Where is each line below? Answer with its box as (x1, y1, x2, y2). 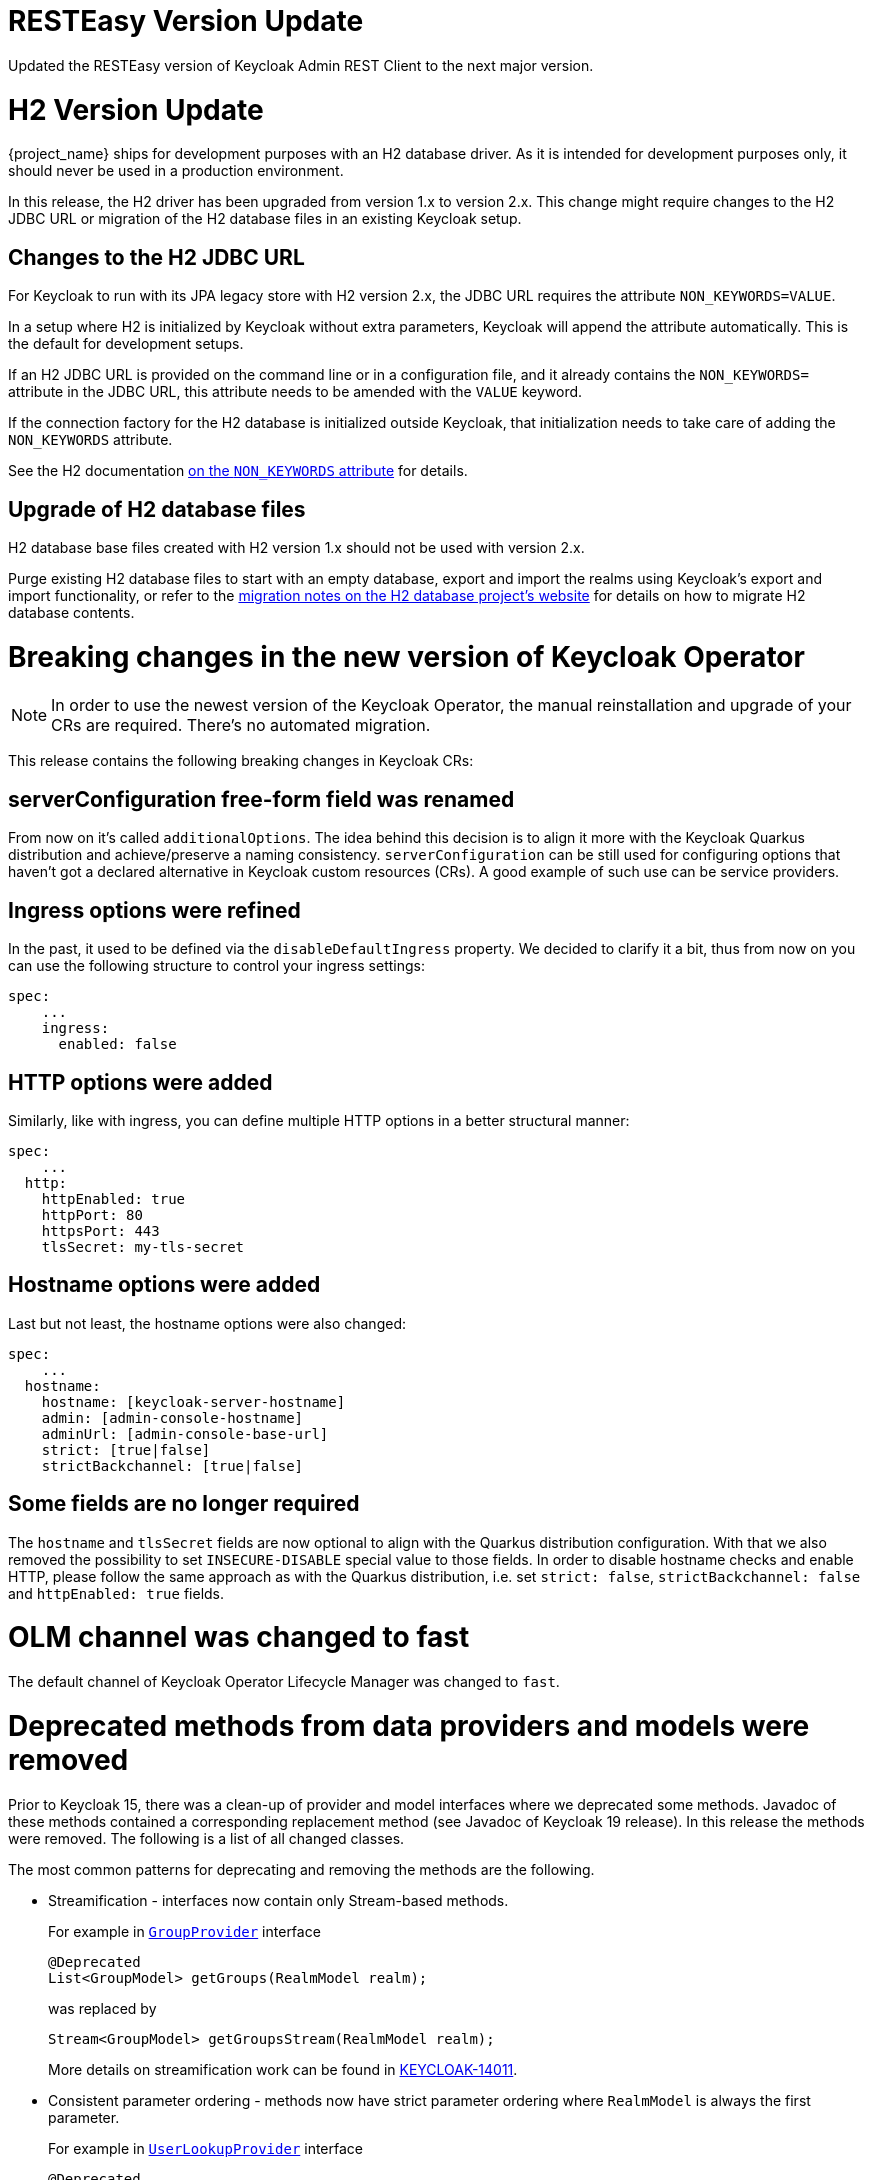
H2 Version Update (8, 92, 264, 127)
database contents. (8, 603, 135, 621)
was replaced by (48, 1999, 157, 2017)
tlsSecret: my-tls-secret (41, 1238, 245, 1255)
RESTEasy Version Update (8, 4, 364, 38)
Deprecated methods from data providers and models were (8, 1708, 810, 1743)
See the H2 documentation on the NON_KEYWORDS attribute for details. (8, 462, 468, 480)
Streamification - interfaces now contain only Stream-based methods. (48, 1891, 509, 1909)
